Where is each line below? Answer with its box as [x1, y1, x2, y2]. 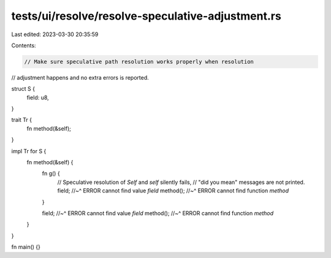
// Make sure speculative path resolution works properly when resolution [24, 58, 254, 65]
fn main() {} [11, 243, 41, 251]
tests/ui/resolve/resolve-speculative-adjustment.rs [11, 9, 281, 23]
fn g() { [42, 170, 61, 177]
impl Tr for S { [11, 147, 47, 154]
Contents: [11, 42, 36, 49]
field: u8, [26, 94, 49, 101]
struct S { [11, 85, 35, 93]
